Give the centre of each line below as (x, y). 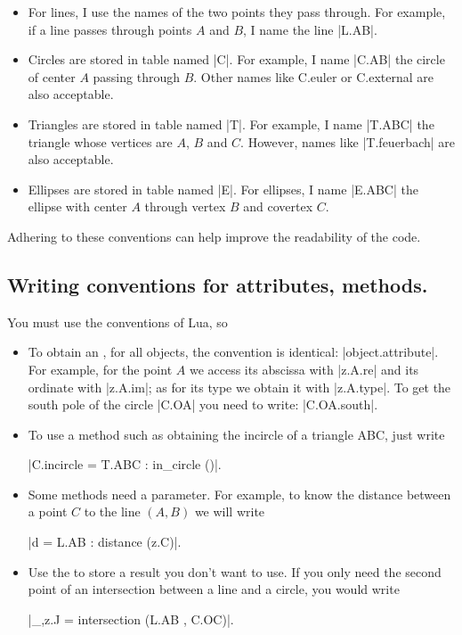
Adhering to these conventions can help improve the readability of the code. (214, 236)
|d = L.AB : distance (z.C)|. (105, 542)
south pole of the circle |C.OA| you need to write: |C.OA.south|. (203, 404)
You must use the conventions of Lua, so (118, 322)
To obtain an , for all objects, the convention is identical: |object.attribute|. (233, 352)
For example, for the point (100, 369)
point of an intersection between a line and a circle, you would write (214, 589)
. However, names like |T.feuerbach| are (348, 141)
